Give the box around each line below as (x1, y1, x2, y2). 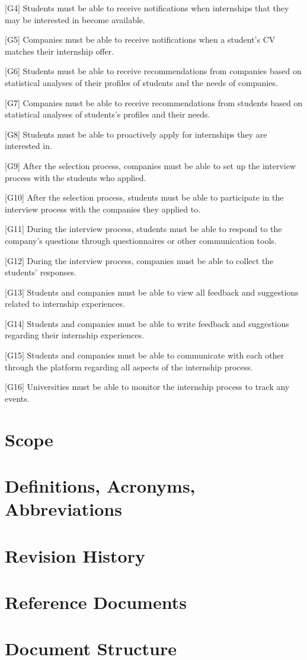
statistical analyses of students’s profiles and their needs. (5, 108, 210, 120)
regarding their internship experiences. (5, 329, 144, 341)
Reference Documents (5, 589, 187, 614)
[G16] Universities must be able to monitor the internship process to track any (5, 380, 290, 393)
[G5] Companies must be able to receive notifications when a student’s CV (5, 33, 276, 46)
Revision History (5, 543, 145, 567)
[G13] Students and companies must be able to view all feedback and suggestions (5, 285, 299, 298)
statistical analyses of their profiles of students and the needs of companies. (5, 76, 278, 88)
